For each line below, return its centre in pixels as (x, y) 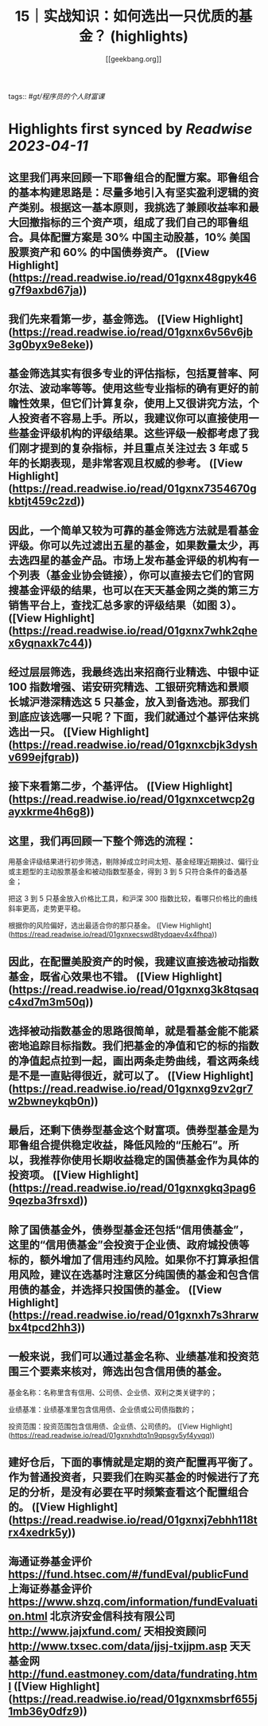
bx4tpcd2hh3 (43, 1328)
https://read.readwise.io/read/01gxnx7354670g (134, 489)
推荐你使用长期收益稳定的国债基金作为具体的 (149, 1160)
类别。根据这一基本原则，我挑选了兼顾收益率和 (134, 207)
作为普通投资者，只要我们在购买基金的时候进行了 (128, 1478)
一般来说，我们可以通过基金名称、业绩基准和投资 (128, 1357)
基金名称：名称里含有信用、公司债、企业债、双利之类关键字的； (113, 1392)
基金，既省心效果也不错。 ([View (89, 977)
